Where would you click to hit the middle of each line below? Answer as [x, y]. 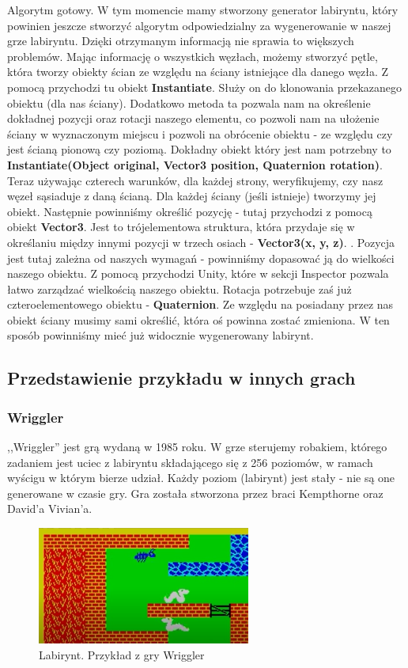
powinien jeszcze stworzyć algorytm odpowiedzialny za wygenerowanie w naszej [199, 25]
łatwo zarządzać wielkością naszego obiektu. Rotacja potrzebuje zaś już [179, 288]
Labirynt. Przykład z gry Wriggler [122, 654]
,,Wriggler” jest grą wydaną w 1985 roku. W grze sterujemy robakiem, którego [197, 447]
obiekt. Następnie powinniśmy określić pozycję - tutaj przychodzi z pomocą [190, 211]
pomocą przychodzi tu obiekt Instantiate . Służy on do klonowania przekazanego [205, 87]
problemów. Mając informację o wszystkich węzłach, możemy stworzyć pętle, [193, 56]
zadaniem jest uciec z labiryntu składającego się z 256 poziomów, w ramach [190, 462]
